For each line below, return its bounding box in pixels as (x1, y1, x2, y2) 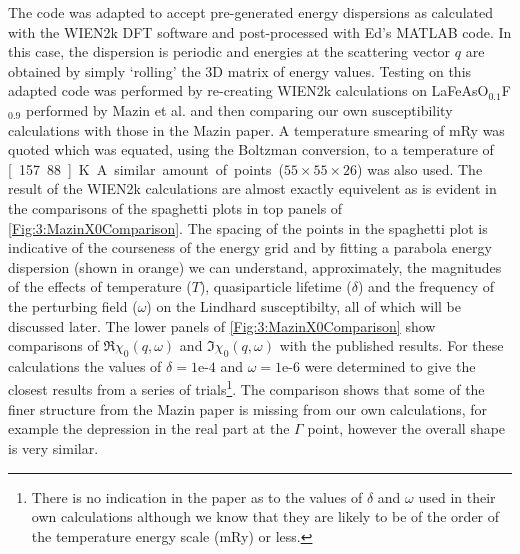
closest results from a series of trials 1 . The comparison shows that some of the (8, 376, 485, 400)
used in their (418, 486, 496, 507)
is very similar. (8, 437, 99, 458)
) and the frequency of (357, 276, 495, 297)
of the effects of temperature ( (8, 276, 192, 297)
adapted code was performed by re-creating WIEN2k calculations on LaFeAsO (8, 80, 489, 101)
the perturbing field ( (8, 295, 138, 316)
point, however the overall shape (307, 418, 506, 439)
